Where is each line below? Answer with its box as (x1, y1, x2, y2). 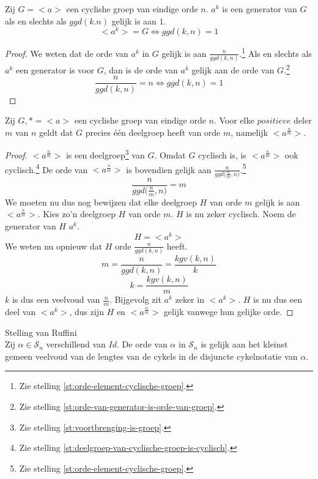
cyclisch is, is (198, 148, 246, 161)
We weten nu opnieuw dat (5, 239, 103, 252)
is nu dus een (253, 293, 302, 306)
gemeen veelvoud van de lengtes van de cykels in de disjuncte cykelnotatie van (5, 349, 298, 362)
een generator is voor (15, 63, 95, 76)
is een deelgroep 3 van (65, 147, 145, 161)
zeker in (175, 293, 204, 306)
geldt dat (39, 125, 73, 138)
